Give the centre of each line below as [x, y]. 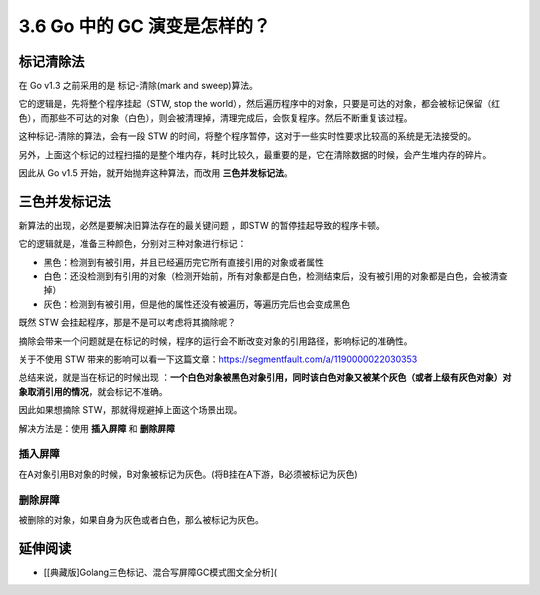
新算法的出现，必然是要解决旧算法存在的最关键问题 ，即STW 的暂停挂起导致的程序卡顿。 [201, 225]
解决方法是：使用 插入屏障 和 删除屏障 [96, 428]
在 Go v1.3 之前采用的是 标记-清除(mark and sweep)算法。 [138, 86]
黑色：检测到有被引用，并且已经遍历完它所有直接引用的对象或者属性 [183, 262]
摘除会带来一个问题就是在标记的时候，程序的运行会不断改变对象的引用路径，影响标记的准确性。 [215, 341]
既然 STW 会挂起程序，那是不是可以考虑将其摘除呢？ [127, 322]
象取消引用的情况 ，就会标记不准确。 [93, 391]
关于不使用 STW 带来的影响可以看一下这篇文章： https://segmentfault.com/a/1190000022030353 [218, 359]
